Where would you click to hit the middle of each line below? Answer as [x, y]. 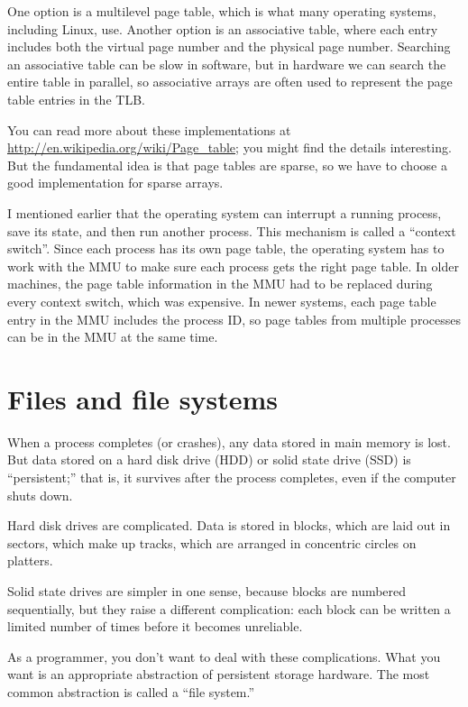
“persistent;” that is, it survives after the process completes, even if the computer [232, 477]
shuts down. [40, 495]
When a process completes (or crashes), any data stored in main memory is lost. [229, 441]
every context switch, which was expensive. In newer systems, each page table [222, 301]
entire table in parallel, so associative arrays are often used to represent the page [230, 82]
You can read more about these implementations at [149, 129]
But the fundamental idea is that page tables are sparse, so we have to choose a [227, 165]
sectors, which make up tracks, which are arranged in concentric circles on [212, 542]
